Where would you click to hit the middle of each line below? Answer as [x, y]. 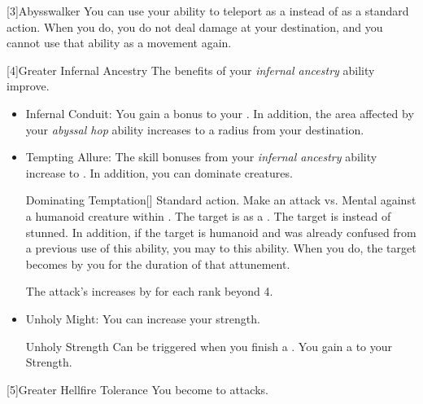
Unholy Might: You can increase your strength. [143, 318]
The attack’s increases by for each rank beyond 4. [149, 291]
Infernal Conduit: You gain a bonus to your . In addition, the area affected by [220, 113]
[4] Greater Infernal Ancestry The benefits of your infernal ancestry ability [191, 70]
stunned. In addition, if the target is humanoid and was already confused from [221, 232]
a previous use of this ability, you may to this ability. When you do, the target [221, 248]
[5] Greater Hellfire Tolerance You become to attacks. [137, 389]
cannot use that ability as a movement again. [119, 43]
